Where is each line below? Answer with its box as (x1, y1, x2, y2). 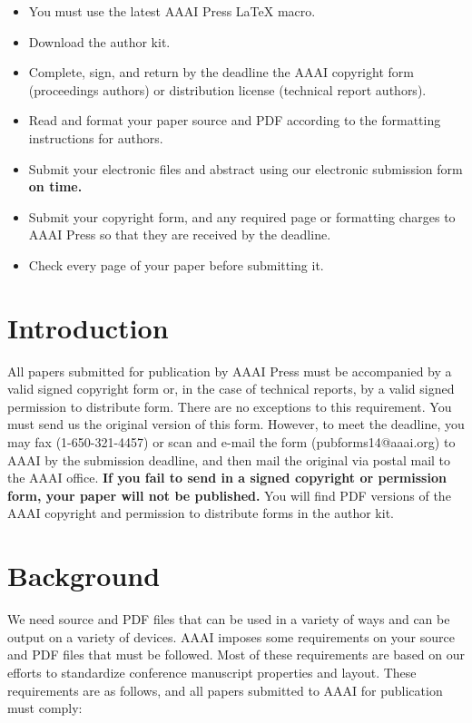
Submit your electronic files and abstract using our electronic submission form (28, 159, 463, 178)
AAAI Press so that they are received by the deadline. (28, 225, 331, 244)
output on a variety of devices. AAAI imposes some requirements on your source (7, 627, 455, 646)
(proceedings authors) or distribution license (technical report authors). (28, 80, 427, 99)
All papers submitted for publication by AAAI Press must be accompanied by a (7, 361, 452, 380)
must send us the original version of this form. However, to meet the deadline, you (7, 415, 465, 434)
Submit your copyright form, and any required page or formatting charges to (28, 207, 456, 226)
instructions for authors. (28, 128, 163, 147)
